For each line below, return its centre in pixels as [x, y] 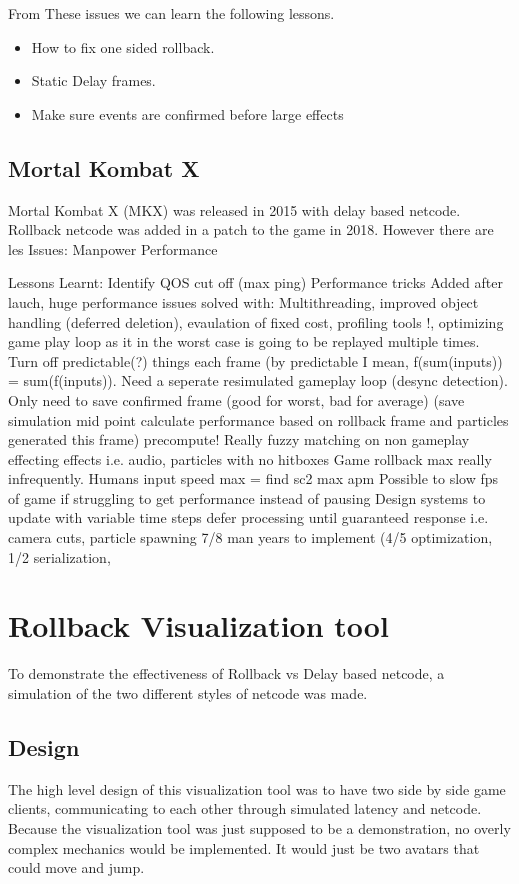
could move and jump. [76, 867]
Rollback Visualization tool [198, 625]
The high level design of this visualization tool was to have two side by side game [257, 788]
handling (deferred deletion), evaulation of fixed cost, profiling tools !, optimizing [256, 321]
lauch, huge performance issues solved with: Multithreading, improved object [243, 301]
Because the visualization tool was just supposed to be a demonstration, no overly [259, 827]
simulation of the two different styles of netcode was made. [188, 692]
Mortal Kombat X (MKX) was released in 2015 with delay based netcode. [234, 209]
